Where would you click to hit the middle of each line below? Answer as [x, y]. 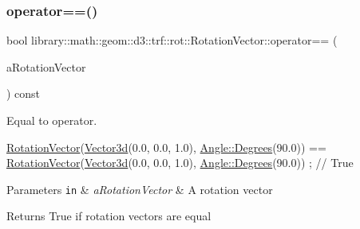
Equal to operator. [52, 120]
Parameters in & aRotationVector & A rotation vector [140, 189]
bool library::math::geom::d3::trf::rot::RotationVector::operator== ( [172, 40]
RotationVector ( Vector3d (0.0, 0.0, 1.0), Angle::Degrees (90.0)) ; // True [180, 163]
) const [24, 93]
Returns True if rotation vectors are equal [109, 216]
